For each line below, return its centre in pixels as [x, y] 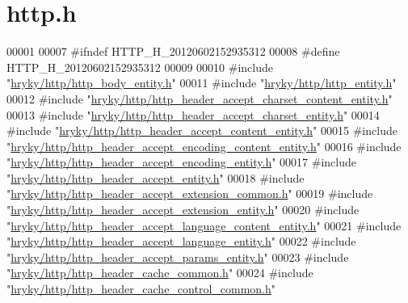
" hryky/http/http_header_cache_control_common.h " [141, 289]
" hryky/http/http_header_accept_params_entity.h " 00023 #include [178, 257]
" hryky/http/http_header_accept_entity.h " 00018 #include [156, 177]
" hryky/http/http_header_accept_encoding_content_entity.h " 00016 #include [204, 146]
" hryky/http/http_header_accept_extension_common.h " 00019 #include [190, 194]
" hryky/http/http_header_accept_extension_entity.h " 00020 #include [183, 210]
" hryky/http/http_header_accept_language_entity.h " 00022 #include [181, 241]
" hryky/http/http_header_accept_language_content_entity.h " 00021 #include [204, 225]
